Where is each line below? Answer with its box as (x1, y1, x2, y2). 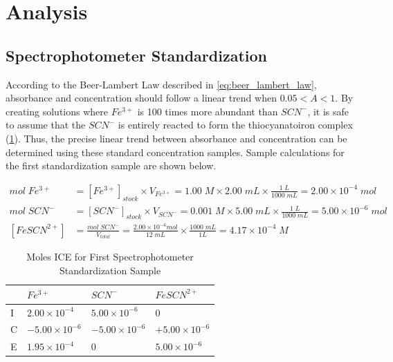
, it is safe (307, 104, 349, 118)
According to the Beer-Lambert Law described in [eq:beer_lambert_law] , (6, 77, 317, 91)
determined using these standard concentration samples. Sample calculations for (6, 144, 345, 159)
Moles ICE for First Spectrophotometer (26, 249, 194, 264)
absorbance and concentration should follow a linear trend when (6, 90, 277, 105)
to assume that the (6, 117, 86, 132)
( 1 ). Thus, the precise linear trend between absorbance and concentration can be (6, 131, 347, 145)
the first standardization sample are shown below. (6, 158, 217, 173)
